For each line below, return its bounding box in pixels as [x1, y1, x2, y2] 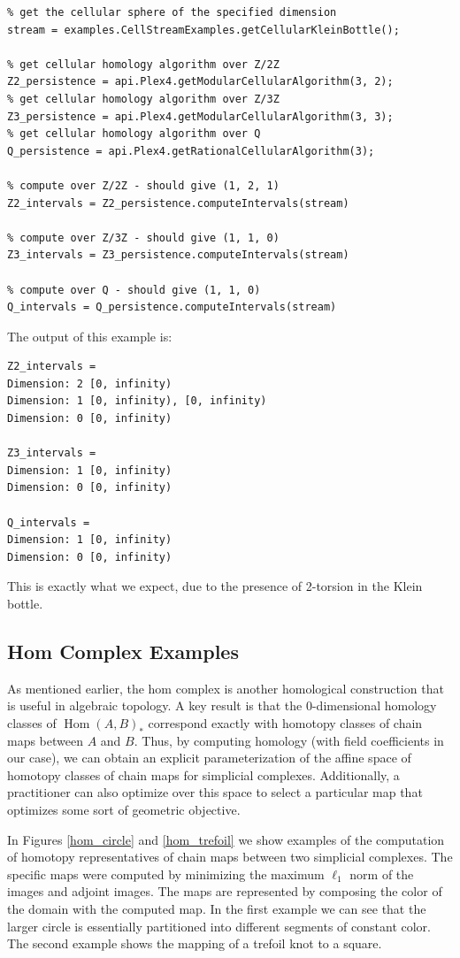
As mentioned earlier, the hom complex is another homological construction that [7, 678, 444, 697]
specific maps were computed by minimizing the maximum [7, 864, 325, 883]
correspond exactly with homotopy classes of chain [148, 713, 423, 732]
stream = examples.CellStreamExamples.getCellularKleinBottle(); [7, 23, 400, 36]
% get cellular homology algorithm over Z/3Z [7, 92, 280, 105]
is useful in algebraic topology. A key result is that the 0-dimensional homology [7, 696, 437, 715]
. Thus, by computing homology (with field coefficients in [134, 731, 444, 749]
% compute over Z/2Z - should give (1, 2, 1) [7, 179, 280, 192]
